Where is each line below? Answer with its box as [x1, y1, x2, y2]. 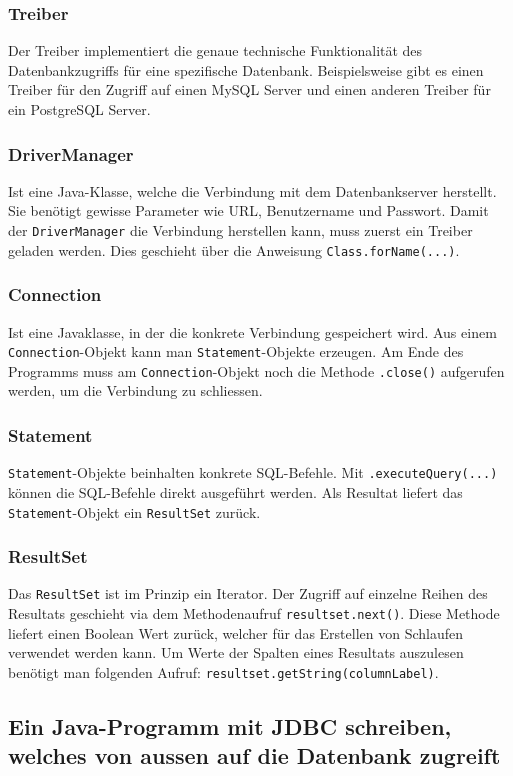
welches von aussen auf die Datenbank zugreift [8, 740, 501, 771]
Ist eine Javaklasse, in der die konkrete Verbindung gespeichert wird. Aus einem [8, 321, 497, 342]
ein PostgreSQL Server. [8, 99, 151, 119]
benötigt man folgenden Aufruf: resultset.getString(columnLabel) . [8, 661, 439, 682]
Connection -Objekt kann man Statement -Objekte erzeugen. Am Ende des [8, 341, 464, 362]
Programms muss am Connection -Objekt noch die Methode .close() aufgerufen [8, 360, 505, 381]
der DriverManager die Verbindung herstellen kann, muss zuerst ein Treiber [8, 220, 473, 240]
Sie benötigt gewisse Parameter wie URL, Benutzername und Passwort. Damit [8, 200, 489, 221]
